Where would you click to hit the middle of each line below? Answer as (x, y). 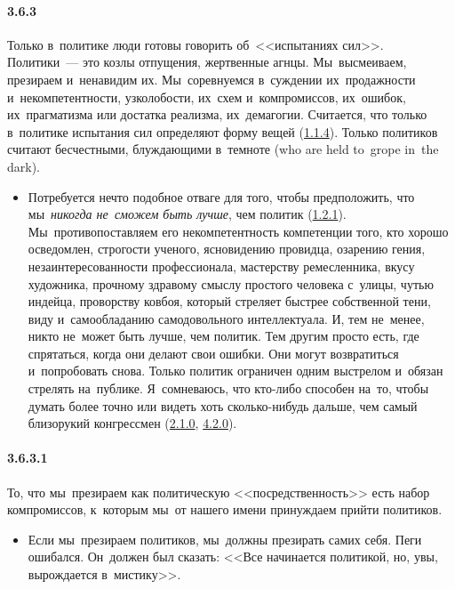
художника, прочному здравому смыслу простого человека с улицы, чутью (231, 283)
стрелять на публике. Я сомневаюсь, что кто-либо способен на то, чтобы (228, 388)
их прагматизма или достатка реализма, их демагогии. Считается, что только (217, 114)
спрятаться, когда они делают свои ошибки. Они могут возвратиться (213, 353)
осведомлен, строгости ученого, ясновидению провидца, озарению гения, (227, 249)
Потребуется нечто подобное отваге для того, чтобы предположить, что (221, 196)
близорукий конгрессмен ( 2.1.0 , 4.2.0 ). (132, 423)
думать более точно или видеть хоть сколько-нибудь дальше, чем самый (223, 405)
